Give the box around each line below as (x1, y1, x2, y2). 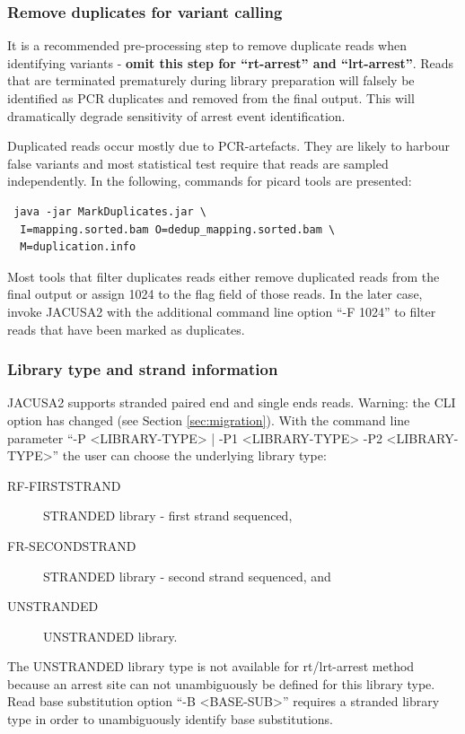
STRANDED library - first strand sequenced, (43, 506, 293, 525)
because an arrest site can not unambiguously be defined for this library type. (7, 674, 435, 693)
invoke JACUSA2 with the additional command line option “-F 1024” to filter (7, 301, 436, 320)
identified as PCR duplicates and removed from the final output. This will (7, 89, 415, 107)
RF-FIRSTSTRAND (7, 476, 121, 494)
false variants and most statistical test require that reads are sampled (7, 153, 389, 172)
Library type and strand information (7, 358, 278, 380)
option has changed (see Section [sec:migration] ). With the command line (7, 410, 410, 429)
